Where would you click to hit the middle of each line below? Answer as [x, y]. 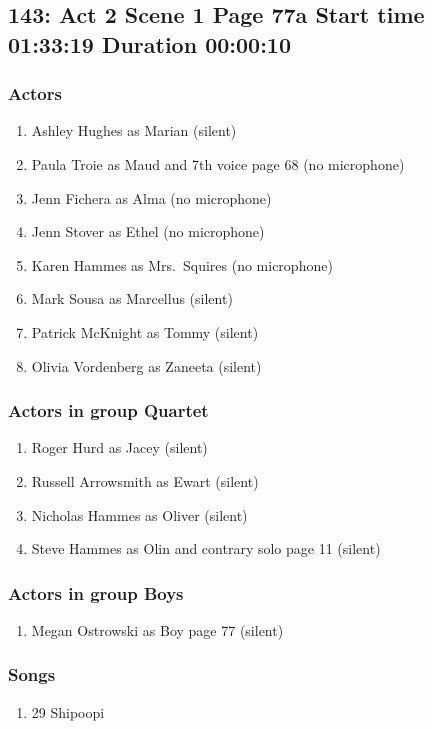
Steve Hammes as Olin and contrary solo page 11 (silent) [206, 548]
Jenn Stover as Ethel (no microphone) [148, 231]
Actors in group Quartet [108, 410]
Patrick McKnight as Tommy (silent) [145, 331]
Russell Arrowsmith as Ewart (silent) [145, 480]
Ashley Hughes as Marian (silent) [134, 130]
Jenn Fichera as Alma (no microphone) [151, 197]
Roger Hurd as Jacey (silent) [119, 447]
